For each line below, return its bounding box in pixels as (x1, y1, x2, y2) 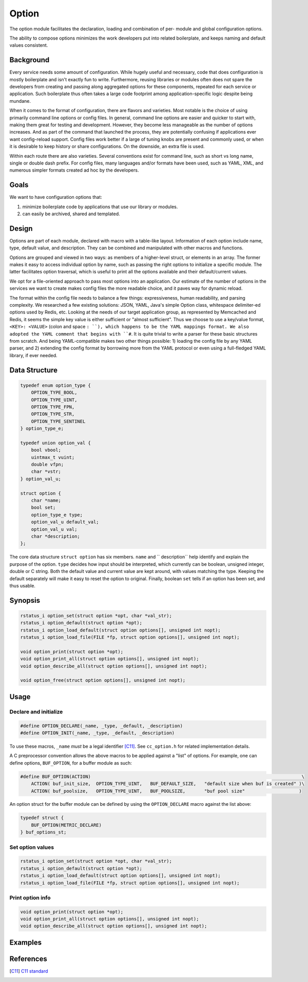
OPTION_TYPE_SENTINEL (31, 418, 86, 424)
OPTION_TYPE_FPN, (31, 404, 75, 410)
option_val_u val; (31, 526, 78, 532)
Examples (9, 938, 42, 947)
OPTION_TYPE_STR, (31, 411, 75, 417)
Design (9, 224, 33, 233)
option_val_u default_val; (31, 519, 100, 525)
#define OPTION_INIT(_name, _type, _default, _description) (20, 730, 175, 736)
